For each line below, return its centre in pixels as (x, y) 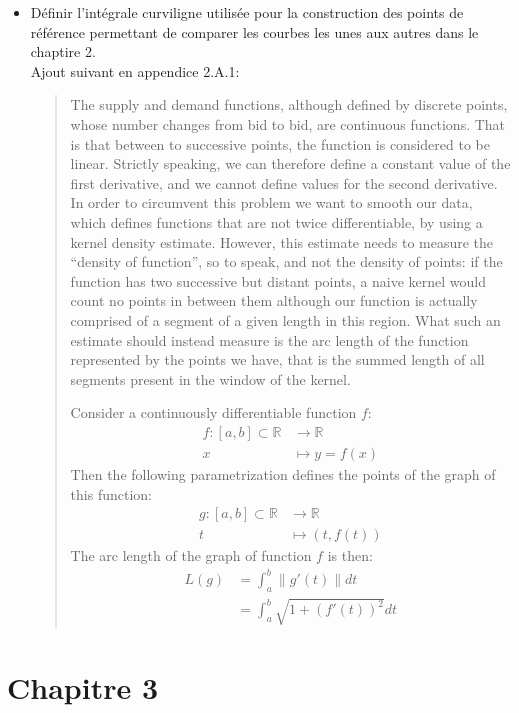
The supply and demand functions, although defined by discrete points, (289, 104)
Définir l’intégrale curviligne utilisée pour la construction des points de (247, 12)
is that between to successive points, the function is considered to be (280, 143)
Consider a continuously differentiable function (213, 412)
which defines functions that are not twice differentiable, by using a (276, 221)
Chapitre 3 (83, 686)
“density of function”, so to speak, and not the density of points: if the (286, 261)
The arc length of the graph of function (191, 555)
